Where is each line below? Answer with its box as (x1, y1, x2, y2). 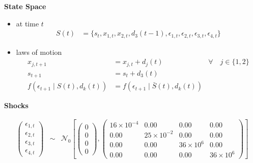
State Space (4, 1, 46, 11)
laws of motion (16, 46, 62, 57)
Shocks (4, 100, 29, 111)
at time (16, 18, 39, 28)
